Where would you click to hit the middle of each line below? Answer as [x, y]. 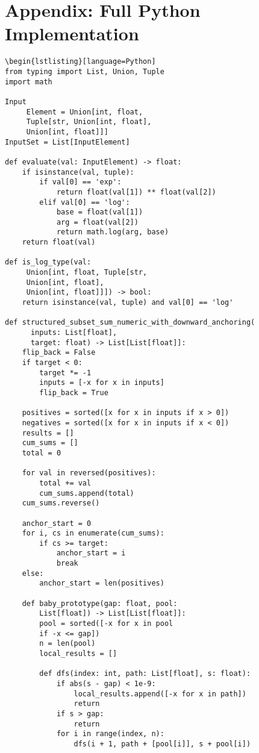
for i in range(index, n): [110, 734]
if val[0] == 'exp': [80, 182]
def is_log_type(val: [48, 262]
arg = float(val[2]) [97, 222]
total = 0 [42, 453]
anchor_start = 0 [57, 523]
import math [29, 82]
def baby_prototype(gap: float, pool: [100, 603]
